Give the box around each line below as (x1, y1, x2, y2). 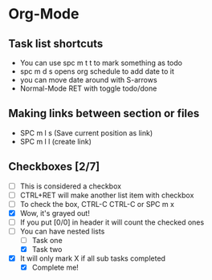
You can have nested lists (19, 226, 105, 236)
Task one (31, 236, 63, 245)
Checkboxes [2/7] (8, 160, 100, 173)
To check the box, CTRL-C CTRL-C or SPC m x (19, 199, 175, 209)
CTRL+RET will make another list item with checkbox (19, 190, 194, 200)
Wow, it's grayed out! (19, 208, 90, 217)
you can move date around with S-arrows (19, 75, 158, 84)
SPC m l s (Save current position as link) (19, 128, 153, 137)
